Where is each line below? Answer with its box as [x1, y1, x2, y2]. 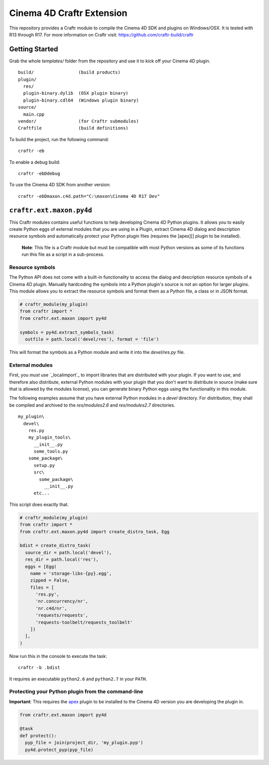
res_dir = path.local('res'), [25, 557, 99, 563]
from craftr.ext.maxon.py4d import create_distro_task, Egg [19, 529, 170, 534]
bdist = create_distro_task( [19, 543, 91, 548]
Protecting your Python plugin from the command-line [9, 688, 143, 695]
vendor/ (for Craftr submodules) [18, 118, 139, 124]
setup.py [33, 462, 55, 468]
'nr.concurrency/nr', [35, 599, 88, 604]
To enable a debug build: [9, 159, 60, 165]
